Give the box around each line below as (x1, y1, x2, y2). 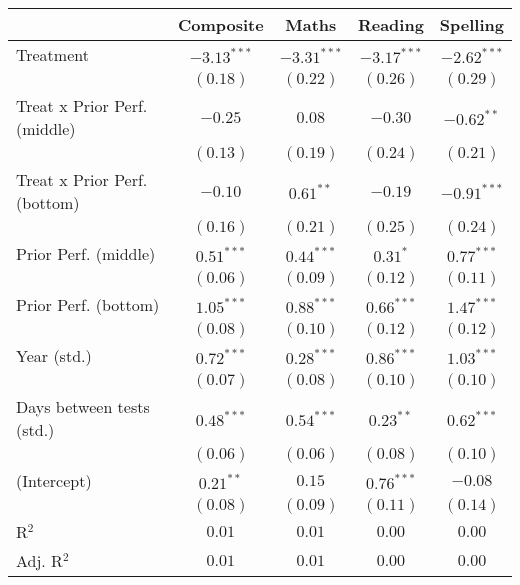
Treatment (16, 43, 89, 66)
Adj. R (16, 549, 63, 572)
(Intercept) (16, 469, 92, 492)
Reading (357, 13, 424, 36)
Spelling (439, 13, 504, 36)
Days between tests (16, 395, 150, 418)
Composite (177, 13, 264, 36)
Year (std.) (16, 344, 92, 367)
